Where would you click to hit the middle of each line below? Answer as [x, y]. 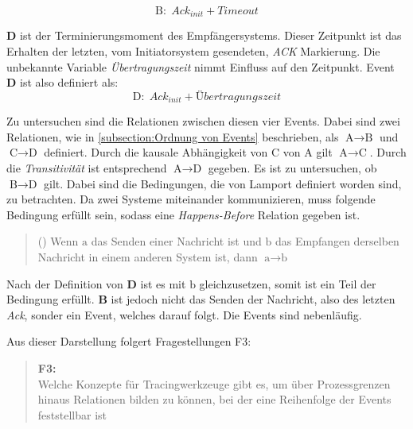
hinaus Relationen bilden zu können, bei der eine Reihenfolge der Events [214, 399]
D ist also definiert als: [62, 82]
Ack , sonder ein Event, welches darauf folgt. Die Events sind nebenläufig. [184, 314]
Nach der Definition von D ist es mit [96, 283]
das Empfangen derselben [337, 241]
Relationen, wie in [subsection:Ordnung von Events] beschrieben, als [173, 136]
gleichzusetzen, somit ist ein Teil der [288, 283]
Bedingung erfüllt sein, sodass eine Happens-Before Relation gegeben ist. [183, 214]
